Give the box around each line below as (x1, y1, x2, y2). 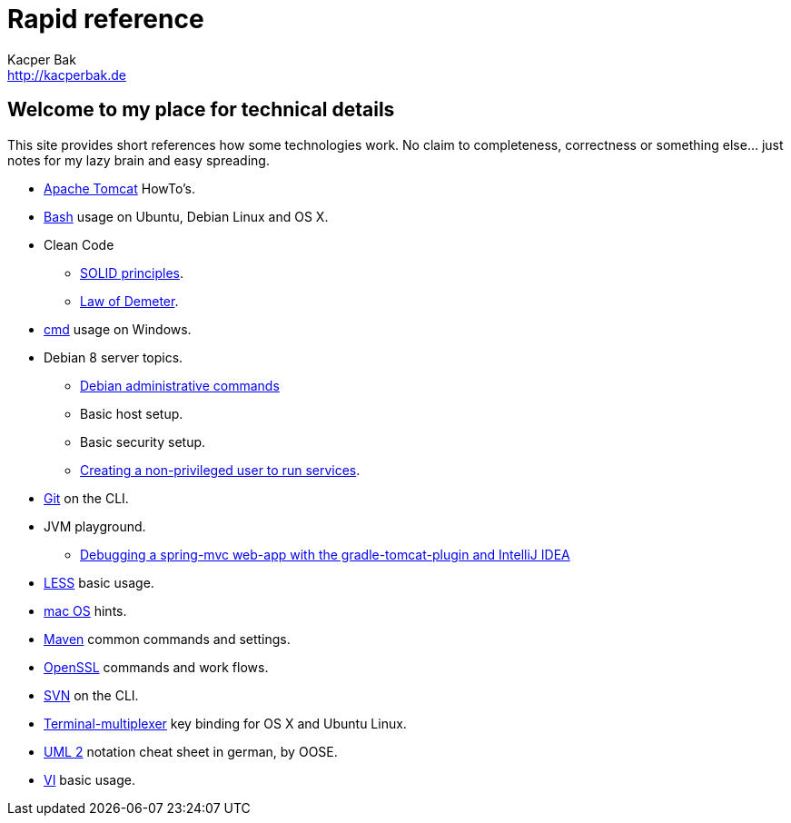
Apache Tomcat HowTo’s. (44, 180, 196, 196)
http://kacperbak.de (7, 66, 126, 83)
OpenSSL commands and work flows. (44, 659, 269, 675)
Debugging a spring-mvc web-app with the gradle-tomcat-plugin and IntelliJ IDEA (80, 546, 570, 562)
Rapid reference (7, 4, 204, 35)
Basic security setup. (80, 433, 206, 450)
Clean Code (44, 236, 114, 253)
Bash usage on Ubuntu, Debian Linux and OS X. (44, 208, 329, 224)
